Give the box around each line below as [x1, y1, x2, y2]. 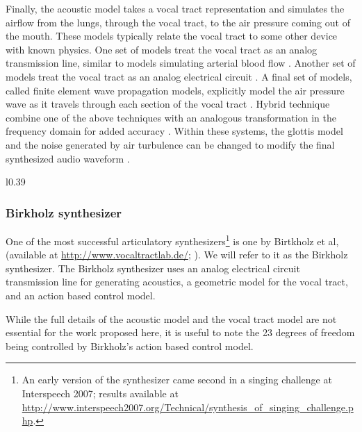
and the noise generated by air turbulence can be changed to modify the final [6, 137, 335, 151]
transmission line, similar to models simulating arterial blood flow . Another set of [6, 56, 356, 70]
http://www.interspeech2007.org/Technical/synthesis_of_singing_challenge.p [22, 399, 354, 414]
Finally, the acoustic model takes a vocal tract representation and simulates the [6, 1, 345, 15]
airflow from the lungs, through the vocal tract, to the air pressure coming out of [6, 15, 350, 29]
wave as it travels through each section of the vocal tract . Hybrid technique [6, 97, 330, 111]
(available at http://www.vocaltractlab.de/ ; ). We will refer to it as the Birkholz [6, 247, 348, 262]
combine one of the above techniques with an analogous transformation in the [6, 110, 336, 124]
